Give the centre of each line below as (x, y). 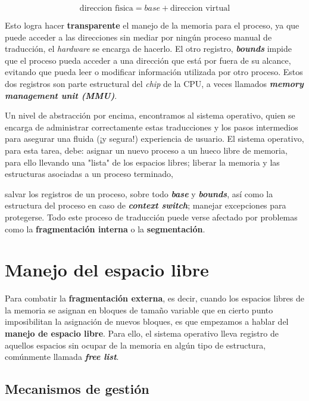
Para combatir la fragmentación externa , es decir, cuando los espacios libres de (154, 298)
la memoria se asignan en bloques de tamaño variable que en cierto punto (139, 310)
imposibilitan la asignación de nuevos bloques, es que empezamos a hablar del (147, 321)
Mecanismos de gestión (77, 389)
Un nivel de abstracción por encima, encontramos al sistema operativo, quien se (150, 115)
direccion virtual (200, 8)
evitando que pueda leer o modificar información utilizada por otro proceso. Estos (154, 72)
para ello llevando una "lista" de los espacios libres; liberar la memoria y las (142, 162)
